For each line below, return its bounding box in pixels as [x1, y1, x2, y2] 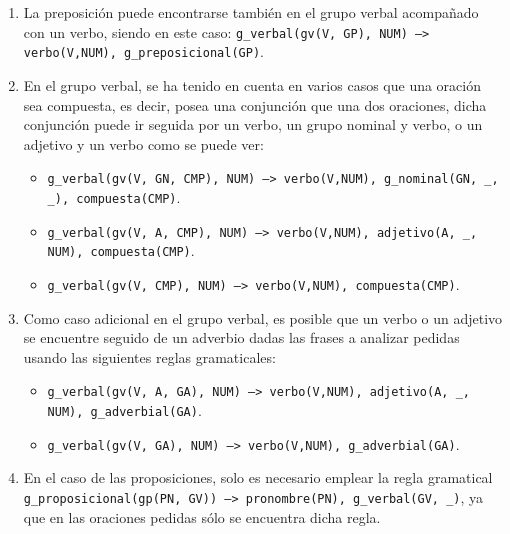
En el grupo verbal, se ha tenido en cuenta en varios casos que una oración [23, 74, 481, 95]
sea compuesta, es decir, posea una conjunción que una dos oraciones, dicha [23, 94, 487, 115]
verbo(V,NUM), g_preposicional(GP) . [23, 41, 264, 62]
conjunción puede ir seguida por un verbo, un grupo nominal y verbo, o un [23, 114, 483, 135]
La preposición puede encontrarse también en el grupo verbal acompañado [23, 2, 479, 22]
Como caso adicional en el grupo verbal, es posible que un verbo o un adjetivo [23, 307, 503, 328]
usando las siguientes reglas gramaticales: [23, 346, 276, 367]
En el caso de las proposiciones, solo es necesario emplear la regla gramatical [23, 467, 493, 488]
